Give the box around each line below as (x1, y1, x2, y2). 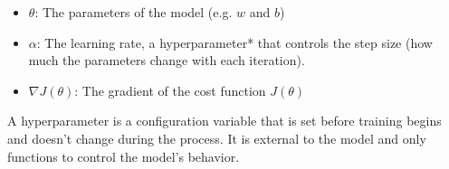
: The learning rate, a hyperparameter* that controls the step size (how (36, 33, 433, 52)
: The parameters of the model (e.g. (34, 3, 233, 21)
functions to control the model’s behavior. (7, 146, 240, 165)
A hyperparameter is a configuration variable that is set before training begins (7, 111, 442, 130)
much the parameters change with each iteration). (28, 51, 305, 70)
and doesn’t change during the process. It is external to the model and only (7, 128, 426, 147)
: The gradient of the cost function (74, 80, 266, 99)
